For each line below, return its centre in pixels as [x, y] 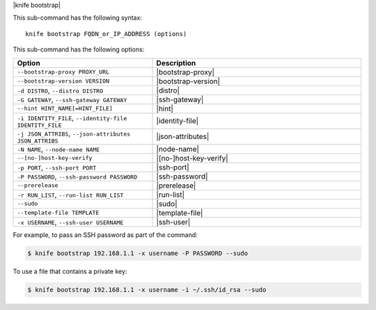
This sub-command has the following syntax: [78, 18]
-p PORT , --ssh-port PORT [57, 167]
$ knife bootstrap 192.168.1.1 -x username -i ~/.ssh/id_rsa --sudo [147, 289]
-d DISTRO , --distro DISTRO [60, 90]
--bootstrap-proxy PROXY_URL [63, 72]
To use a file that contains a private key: [70, 271]
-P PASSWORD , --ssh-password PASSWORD [77, 176]
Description [176, 63]
